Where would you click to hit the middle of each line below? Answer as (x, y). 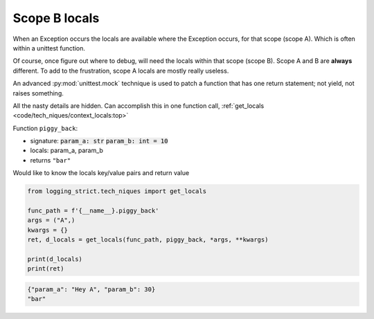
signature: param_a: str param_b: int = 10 (99, 141)
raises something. (38, 93)
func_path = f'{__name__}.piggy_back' (93, 211)
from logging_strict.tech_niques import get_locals (117, 191)
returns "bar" (51, 160)
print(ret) (46, 269)
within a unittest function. (49, 48)
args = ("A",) (51, 220)
